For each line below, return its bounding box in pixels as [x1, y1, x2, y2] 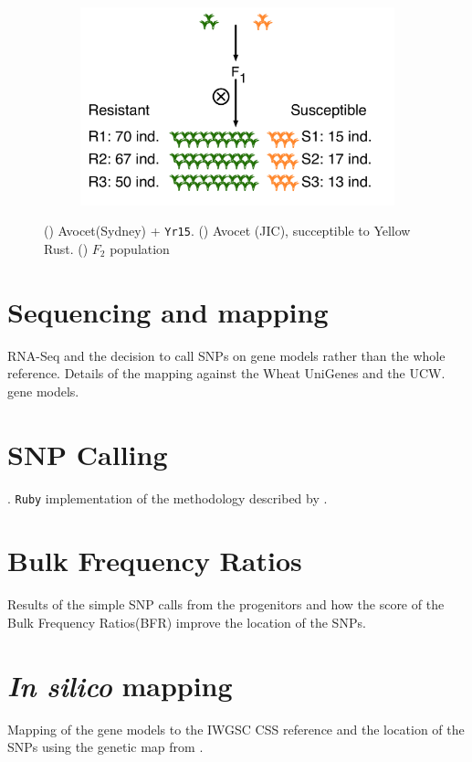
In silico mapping [7, 666, 233, 704]
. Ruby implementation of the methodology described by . [7, 488, 328, 507]
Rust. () [44, 238, 89, 258]
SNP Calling [7, 435, 168, 472]
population [110, 238, 170, 258]
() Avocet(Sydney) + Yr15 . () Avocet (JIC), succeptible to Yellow [44, 221, 411, 240]
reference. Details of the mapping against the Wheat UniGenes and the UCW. [7, 364, 446, 383]
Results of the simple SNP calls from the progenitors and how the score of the [7, 595, 445, 614]
